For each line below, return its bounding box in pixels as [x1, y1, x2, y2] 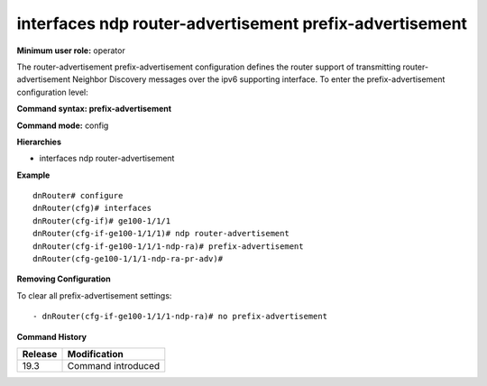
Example [16, 170, 51, 180]
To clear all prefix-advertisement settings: [16, 289, 172, 301]
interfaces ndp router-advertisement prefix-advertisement [16, 14, 468, 33]
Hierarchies [16, 136, 62, 147]
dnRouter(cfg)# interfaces [32, 203, 152, 214]
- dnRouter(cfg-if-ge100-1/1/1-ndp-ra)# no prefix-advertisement [32, 311, 328, 322]
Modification [67, 347, 124, 360]
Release [22, 347, 58, 360]
